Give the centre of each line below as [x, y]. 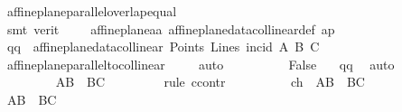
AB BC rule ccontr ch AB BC [210, 82]
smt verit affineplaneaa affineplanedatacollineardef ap [171, 28]
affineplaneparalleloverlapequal [92, 11]
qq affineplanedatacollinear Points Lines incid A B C [163, 47]
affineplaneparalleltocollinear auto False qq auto [201, 64]
